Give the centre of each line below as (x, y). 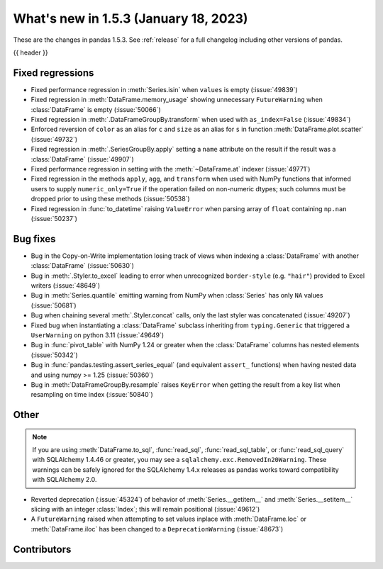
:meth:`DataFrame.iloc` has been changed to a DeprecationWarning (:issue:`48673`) (157, 529)
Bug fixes (34, 238)
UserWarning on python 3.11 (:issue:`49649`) (98, 335)
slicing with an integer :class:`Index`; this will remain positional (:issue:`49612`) (145, 509)
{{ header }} (31, 52)
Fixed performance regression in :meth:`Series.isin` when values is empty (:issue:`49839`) (164, 89)
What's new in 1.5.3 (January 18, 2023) (131, 18)
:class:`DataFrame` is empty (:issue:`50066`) (96, 109)
